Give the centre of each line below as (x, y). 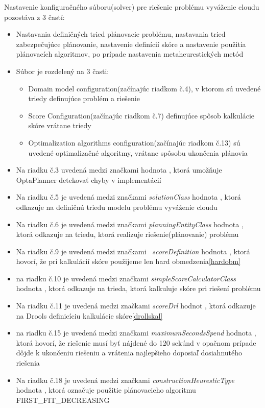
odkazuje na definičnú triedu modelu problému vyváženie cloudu (117, 207)
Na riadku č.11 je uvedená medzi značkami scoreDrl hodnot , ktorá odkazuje (136, 306)
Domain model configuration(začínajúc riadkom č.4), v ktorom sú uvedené (144, 88)
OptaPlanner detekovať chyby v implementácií (89, 179)
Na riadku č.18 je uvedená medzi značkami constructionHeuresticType (125, 380)
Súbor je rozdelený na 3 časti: (63, 71)
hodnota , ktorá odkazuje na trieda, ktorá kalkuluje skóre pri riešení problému (138, 288)
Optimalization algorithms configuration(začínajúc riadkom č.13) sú (134, 142)
